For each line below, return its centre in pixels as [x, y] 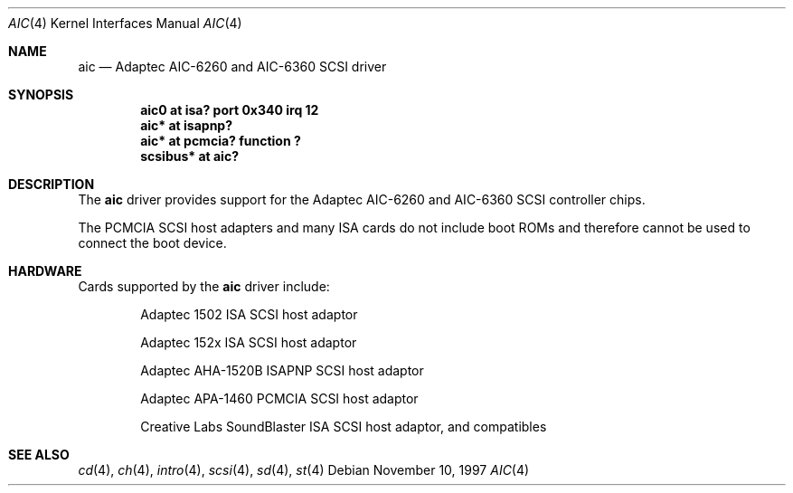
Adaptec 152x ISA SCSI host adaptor [249, 342]
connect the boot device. [152, 243]
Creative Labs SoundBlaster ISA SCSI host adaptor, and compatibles [344, 427]
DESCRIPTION [52, 184]
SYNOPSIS [41, 95]
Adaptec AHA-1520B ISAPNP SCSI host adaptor [282, 370]
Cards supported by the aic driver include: [204, 286]
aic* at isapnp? [187, 125]
